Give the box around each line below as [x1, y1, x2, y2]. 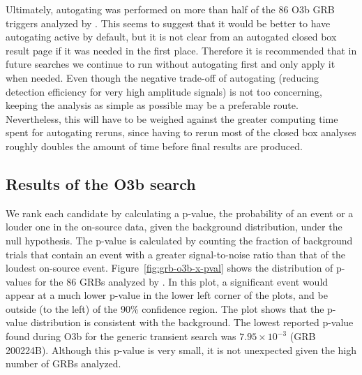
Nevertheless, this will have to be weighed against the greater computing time [6, 111, 338, 126]
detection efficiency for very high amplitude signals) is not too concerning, [6, 84, 322, 98]
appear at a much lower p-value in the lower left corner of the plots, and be [6, 288, 328, 302]
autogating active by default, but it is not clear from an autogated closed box [6, 29, 337, 44]
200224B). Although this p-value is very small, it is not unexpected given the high [6, 342, 356, 357]
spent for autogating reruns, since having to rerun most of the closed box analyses [6, 125, 356, 140]
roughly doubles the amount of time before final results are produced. [6, 138, 303, 153]
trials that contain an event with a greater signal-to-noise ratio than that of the [6, 247, 345, 261]
